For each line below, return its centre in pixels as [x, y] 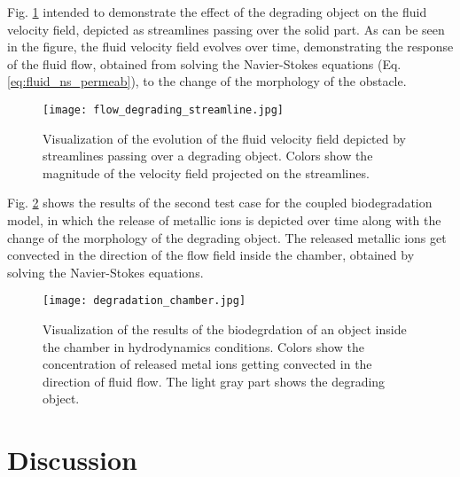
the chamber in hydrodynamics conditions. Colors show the [203, 346]
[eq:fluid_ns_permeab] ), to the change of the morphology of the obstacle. [207, 81]
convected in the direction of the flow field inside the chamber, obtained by [211, 255]
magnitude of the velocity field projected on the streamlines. [206, 172]
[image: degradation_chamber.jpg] [144, 301]
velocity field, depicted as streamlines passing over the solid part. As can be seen [226, 29]
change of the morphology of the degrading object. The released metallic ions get [227, 237]
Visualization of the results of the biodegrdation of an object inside [225, 329]
